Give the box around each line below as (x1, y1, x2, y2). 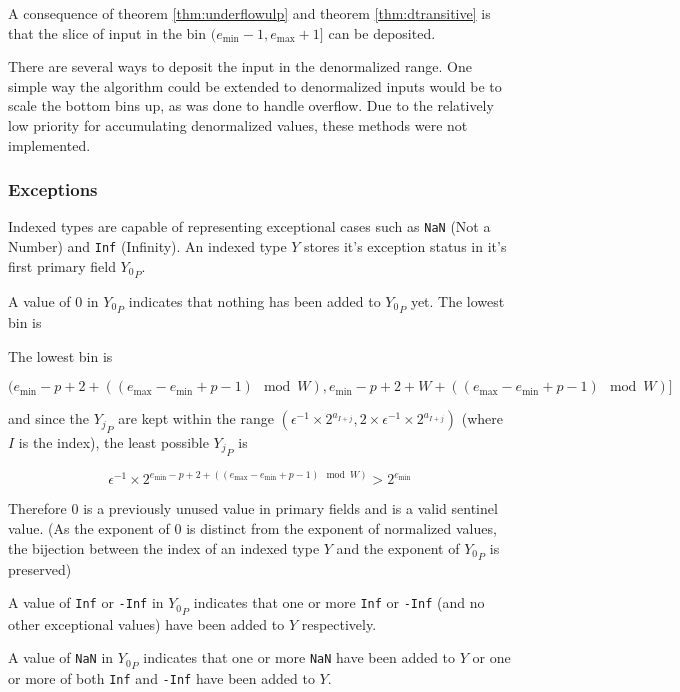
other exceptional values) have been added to (8, 613, 285, 634)
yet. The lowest (410, 290, 505, 311)
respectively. (301, 613, 377, 634)
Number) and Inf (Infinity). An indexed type (8, 236, 287, 257)
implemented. (8, 134, 91, 155)
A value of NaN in (8, 647, 114, 668)
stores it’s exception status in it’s (304, 236, 507, 257)
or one (472, 647, 511, 668)
